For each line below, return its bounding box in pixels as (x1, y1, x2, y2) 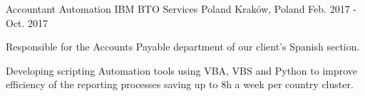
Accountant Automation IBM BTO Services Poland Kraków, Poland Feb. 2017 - (6, 1, 356, 16)
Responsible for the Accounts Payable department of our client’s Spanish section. (6, 39, 360, 54)
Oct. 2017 (6, 15, 48, 30)
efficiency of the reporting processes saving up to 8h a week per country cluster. (6, 77, 354, 92)
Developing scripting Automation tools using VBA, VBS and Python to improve (6, 63, 358, 78)
